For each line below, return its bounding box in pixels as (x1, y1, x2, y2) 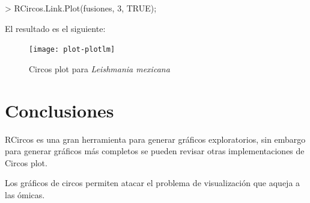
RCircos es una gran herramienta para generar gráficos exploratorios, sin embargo (5, 133, 306, 145)
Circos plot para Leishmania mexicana (29, 62, 170, 75)
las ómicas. (5, 188, 45, 201)
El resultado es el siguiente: (5, 22, 106, 34)
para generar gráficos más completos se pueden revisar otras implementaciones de (5, 145, 305, 157)
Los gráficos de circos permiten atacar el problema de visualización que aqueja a (5, 176, 300, 189)
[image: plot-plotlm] (29, 45, 115, 54)
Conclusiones (5, 98, 114, 122)
